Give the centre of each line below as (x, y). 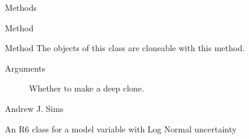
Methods (21, 7)
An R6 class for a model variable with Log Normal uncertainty (121, 128)
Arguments (25, 68)
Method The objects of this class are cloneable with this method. (125, 48)
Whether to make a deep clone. (87, 88)
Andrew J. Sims (34, 108)
